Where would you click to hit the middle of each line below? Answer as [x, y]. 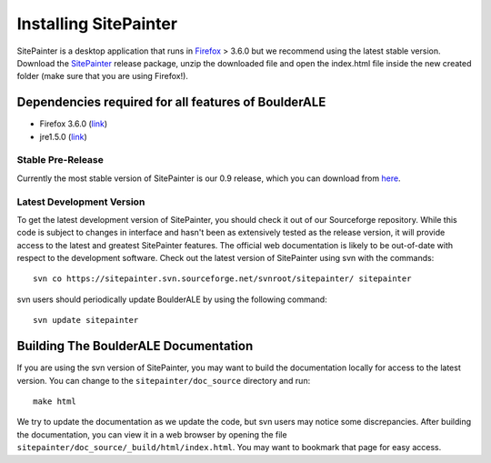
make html [55, 401]
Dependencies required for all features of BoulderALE [171, 102]
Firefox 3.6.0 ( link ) [74, 124]
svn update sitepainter [86, 320]
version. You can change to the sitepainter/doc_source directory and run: [164, 380]
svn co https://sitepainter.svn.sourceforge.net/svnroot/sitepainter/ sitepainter [222, 279]
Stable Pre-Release [60, 160]
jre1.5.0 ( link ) [63, 136]
